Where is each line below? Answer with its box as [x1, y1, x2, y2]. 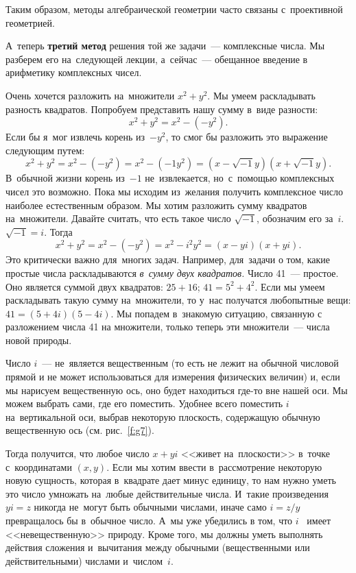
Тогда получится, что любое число [5, 446, 150, 461]
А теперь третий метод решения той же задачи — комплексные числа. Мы [5, 38, 325, 53]
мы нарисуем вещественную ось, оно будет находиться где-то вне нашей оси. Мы [5, 382, 348, 397]
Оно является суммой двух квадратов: [5, 279, 163, 293]
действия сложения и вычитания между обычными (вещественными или [5, 540, 310, 554]
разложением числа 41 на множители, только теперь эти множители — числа [5, 319, 330, 334]
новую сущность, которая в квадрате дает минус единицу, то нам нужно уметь [5, 473, 336, 487]
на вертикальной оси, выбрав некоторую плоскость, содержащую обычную [5, 409, 320, 424]
